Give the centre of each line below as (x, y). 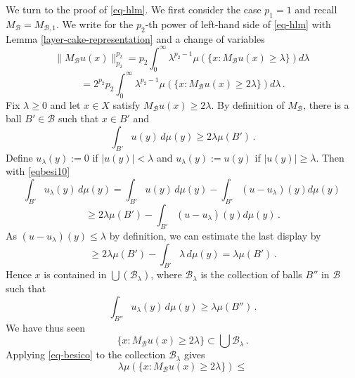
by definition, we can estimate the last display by (215, 235)
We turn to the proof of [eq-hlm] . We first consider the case (134, 9)
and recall (316, 9)
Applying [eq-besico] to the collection (86, 354)
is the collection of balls (251, 274)
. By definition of (248, 104)
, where (166, 274)
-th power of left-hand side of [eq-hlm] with (238, 24)
